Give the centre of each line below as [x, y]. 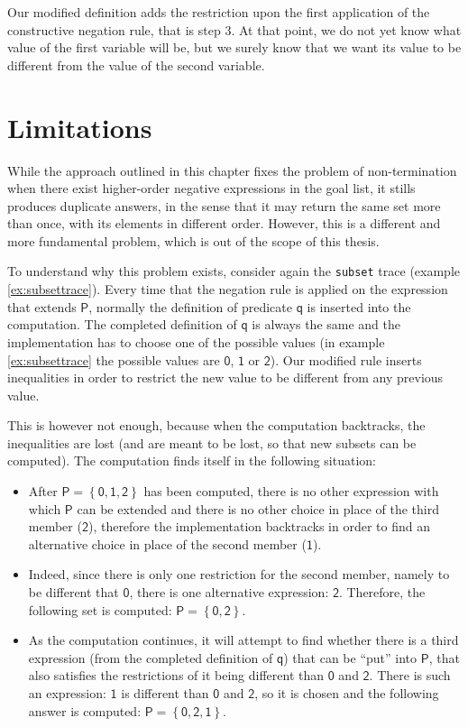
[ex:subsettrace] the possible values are [114, 359]
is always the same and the [326, 324]
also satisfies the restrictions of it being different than [176, 675]
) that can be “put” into [350, 657]
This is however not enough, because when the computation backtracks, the [216, 425]
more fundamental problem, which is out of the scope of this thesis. [193, 240]
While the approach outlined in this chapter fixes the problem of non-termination [232, 170]
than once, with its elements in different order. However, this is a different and [224, 223]
